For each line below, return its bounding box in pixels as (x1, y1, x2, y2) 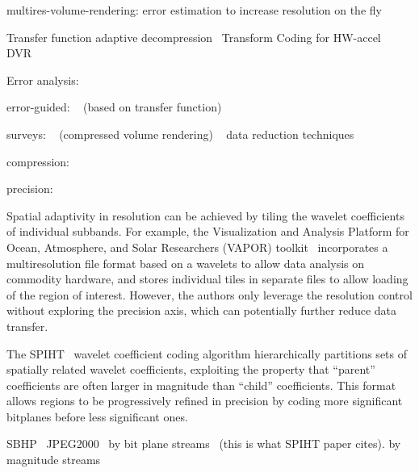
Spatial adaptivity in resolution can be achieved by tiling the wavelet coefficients (6, 207, 404, 224)
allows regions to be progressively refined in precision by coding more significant (6, 392, 403, 409)
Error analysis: (6, 71, 79, 88)
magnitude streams (6, 451, 101, 468)
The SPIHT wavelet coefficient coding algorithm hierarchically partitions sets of (6, 345, 408, 362)
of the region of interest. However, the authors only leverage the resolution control (6, 286, 413, 303)
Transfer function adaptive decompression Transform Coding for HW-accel (6, 28, 381, 45)
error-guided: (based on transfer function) (6, 98, 222, 115)
